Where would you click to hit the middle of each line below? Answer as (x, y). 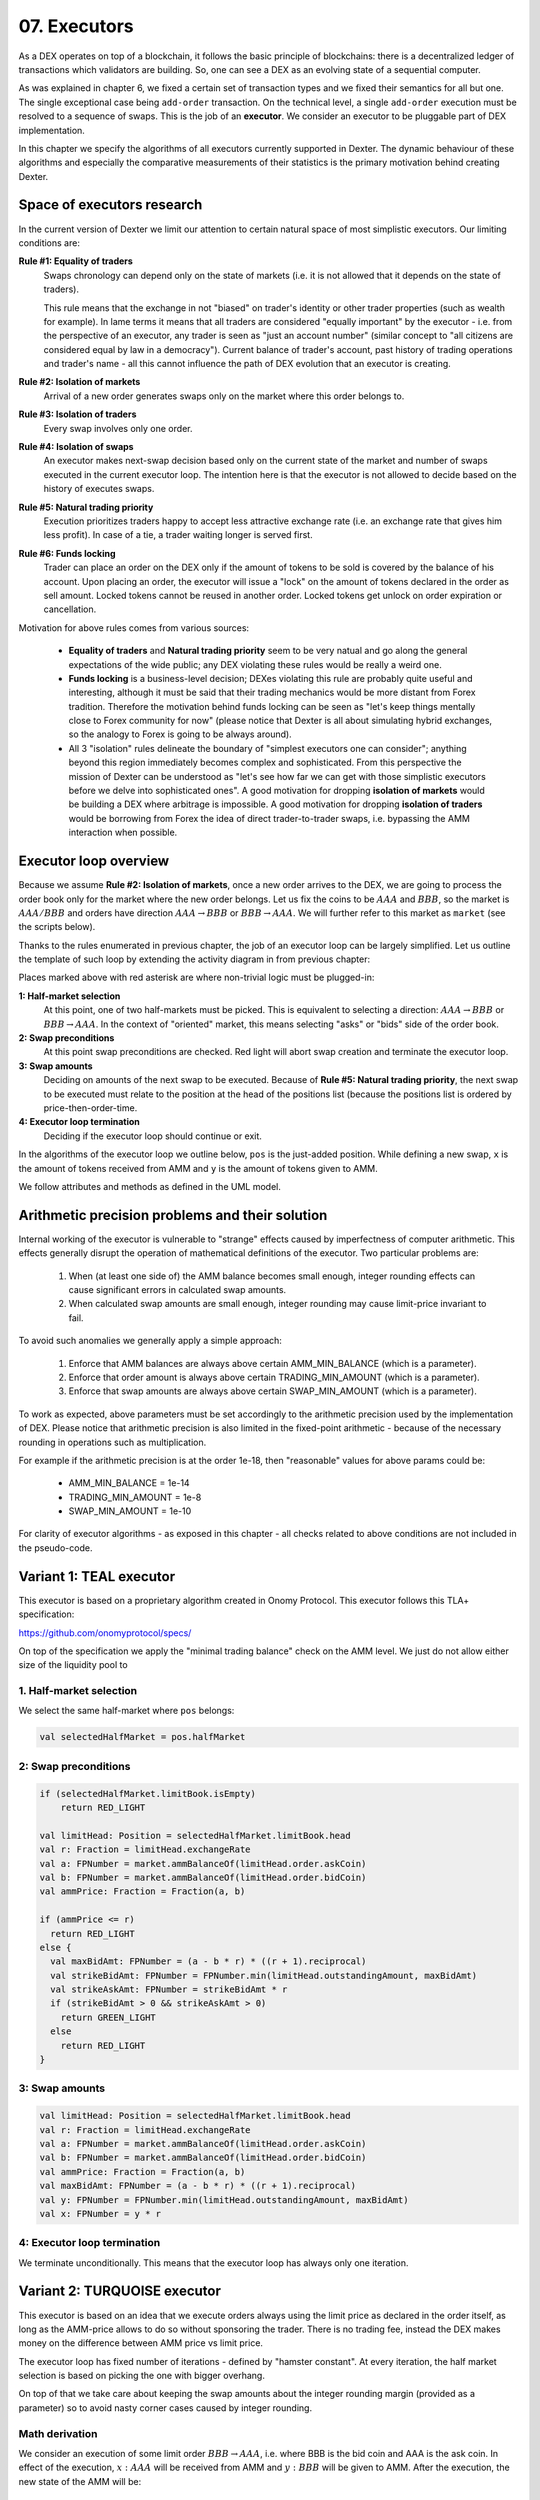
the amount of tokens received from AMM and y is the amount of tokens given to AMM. (198, 1168)
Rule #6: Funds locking (67, 553)
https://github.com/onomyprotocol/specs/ (105, 1632)
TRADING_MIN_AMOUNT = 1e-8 (135, 1497)
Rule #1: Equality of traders (76, 261)
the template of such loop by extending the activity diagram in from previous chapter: (194, 959)
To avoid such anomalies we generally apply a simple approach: (150, 1341)
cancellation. (70, 609)
